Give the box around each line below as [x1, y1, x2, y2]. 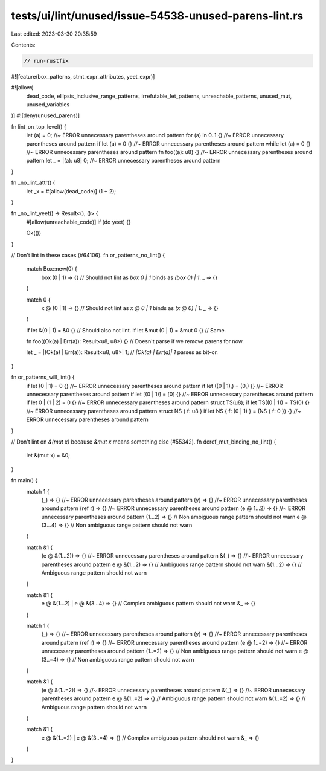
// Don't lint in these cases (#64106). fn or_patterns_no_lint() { [11, 251, 165, 259]
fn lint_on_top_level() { [11, 123, 66, 130]
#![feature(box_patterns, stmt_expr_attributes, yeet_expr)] [11, 73, 155, 80]
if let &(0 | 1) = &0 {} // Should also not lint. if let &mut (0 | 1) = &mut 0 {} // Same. [26, 326, 226, 334]
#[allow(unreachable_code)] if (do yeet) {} [26, 218, 131, 225]
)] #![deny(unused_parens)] [11, 112, 80, 119]
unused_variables [26, 101, 70, 108]
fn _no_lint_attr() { [11, 179, 56, 187]
